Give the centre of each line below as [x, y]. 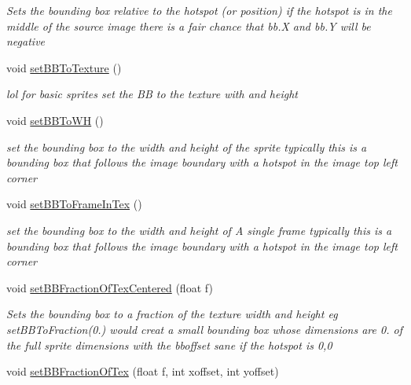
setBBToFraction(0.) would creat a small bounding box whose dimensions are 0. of [204, 329]
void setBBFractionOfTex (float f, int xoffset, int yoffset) [143, 371]
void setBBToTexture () [64, 67]
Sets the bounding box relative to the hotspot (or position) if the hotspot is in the [199, 10]
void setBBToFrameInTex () [74, 204]
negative [26, 41]
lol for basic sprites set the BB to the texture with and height [152, 94]
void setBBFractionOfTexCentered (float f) [110, 287]
